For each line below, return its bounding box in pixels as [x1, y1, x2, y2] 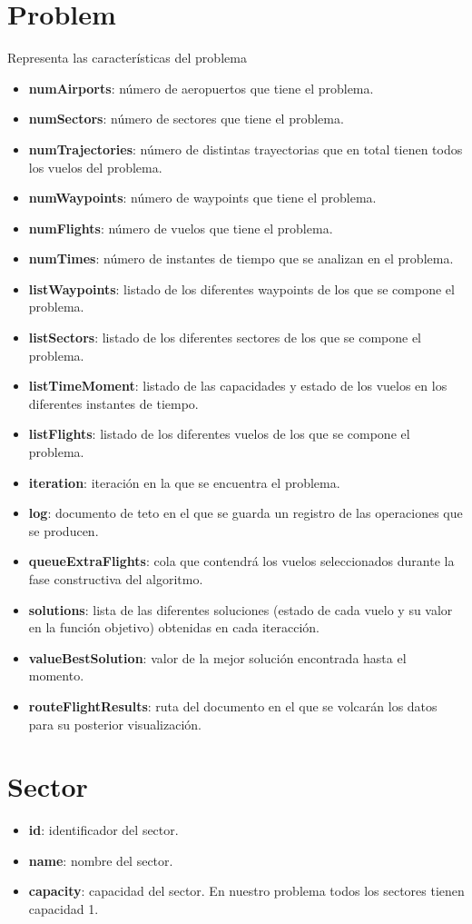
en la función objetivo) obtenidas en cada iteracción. [28, 618, 320, 637]
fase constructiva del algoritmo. [28, 570, 203, 588]
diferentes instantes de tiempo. [28, 393, 199, 412]
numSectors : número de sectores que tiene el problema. [28, 109, 344, 128]
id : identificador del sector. [28, 820, 179, 840]
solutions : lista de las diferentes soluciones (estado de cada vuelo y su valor [28, 600, 453, 619]
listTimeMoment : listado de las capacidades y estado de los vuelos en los [28, 376, 447, 395]
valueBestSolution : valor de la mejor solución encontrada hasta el [28, 648, 407, 667]
